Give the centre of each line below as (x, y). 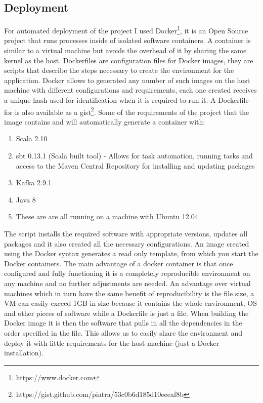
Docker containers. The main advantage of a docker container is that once (119, 263)
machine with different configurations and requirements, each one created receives (130, 90)
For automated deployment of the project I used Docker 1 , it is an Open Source (126, 30)
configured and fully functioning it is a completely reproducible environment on (127, 273)
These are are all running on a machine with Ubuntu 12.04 (107, 216)
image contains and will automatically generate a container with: (105, 121)
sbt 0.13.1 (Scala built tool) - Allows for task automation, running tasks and (134, 156)
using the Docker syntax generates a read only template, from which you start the (131, 253)
